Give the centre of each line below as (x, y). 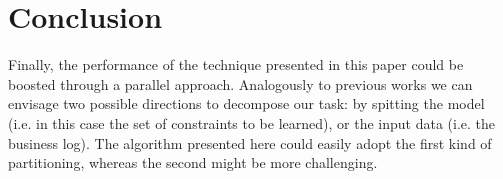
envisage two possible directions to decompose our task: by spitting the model (246, 103)
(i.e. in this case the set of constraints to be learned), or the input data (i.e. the (251, 122)
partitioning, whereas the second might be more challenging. (193, 162)
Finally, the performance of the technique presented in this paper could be (236, 64)
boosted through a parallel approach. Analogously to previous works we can (240, 83)
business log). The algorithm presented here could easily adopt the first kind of (250, 142)
